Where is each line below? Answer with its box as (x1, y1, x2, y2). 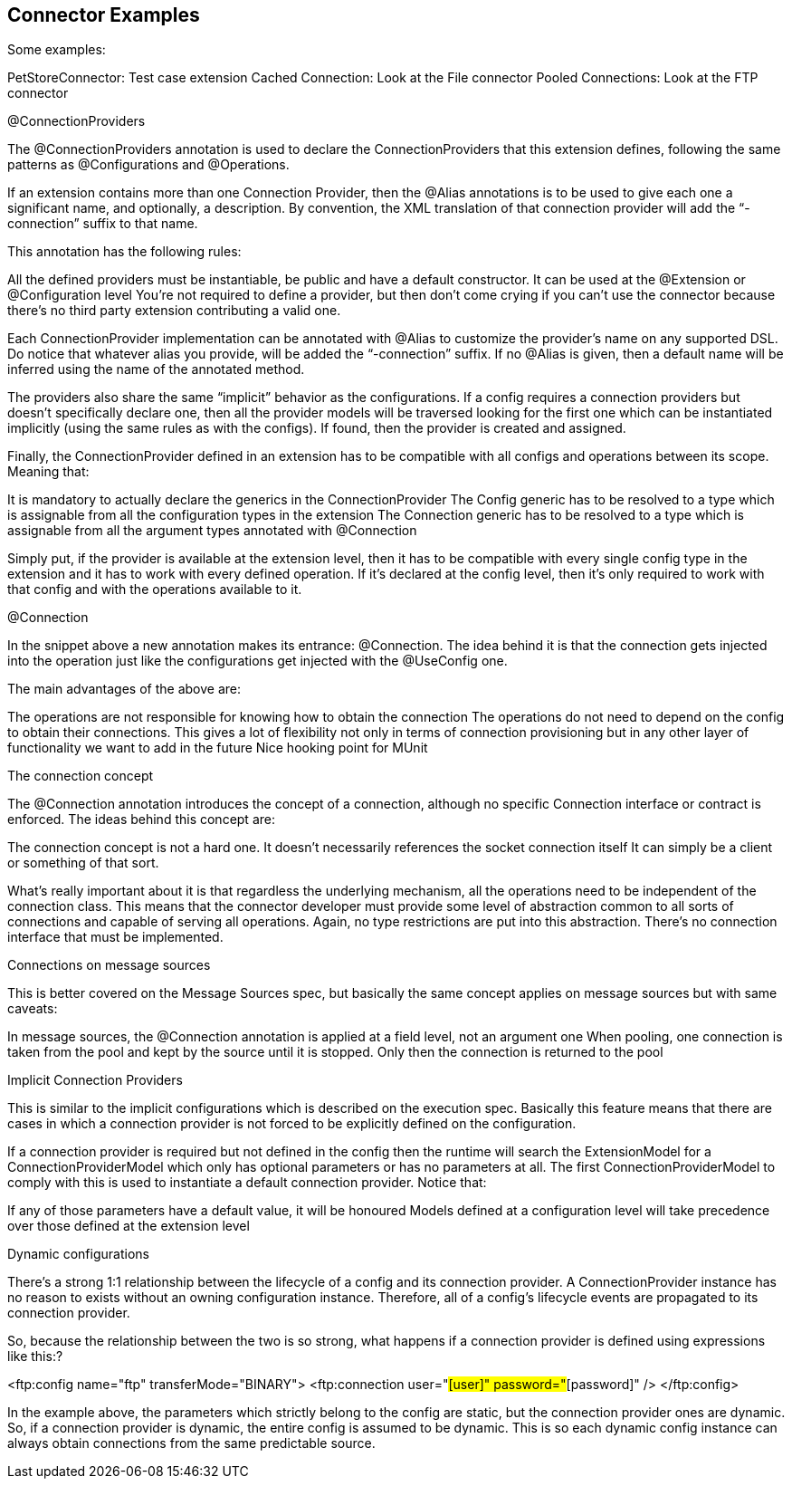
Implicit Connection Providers (7, 1072, 183, 1088)
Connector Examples (7, 4, 200, 26)
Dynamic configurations (7, 1246, 149, 1262)
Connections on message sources (7, 957, 211, 973)
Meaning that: (7, 464, 90, 480)
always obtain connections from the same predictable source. (7, 1435, 376, 1452)
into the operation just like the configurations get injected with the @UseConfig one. (7, 653, 508, 669)
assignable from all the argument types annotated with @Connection (7, 522, 417, 539)
